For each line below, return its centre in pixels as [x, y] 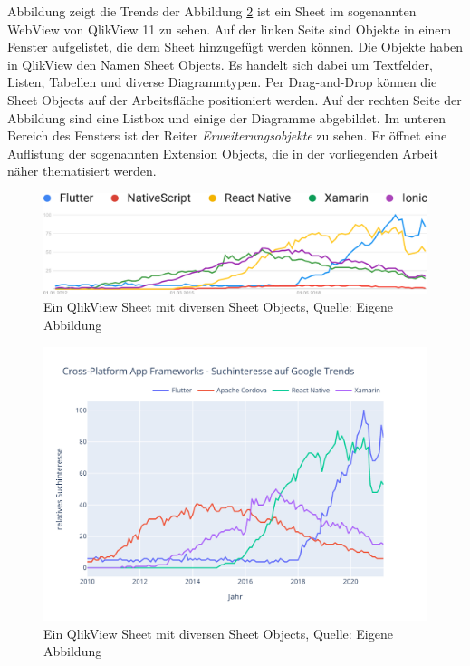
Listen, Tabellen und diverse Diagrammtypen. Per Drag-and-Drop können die [222, 82]
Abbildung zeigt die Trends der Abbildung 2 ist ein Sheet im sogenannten [212, 11]
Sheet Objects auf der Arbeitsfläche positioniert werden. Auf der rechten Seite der [235, 99]
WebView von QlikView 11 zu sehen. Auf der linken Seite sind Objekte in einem [230, 29]
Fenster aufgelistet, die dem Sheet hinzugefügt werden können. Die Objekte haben [235, 47]
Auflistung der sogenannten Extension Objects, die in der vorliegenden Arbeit [223, 153]
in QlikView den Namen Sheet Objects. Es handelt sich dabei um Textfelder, [220, 64]
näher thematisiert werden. [82, 171]
